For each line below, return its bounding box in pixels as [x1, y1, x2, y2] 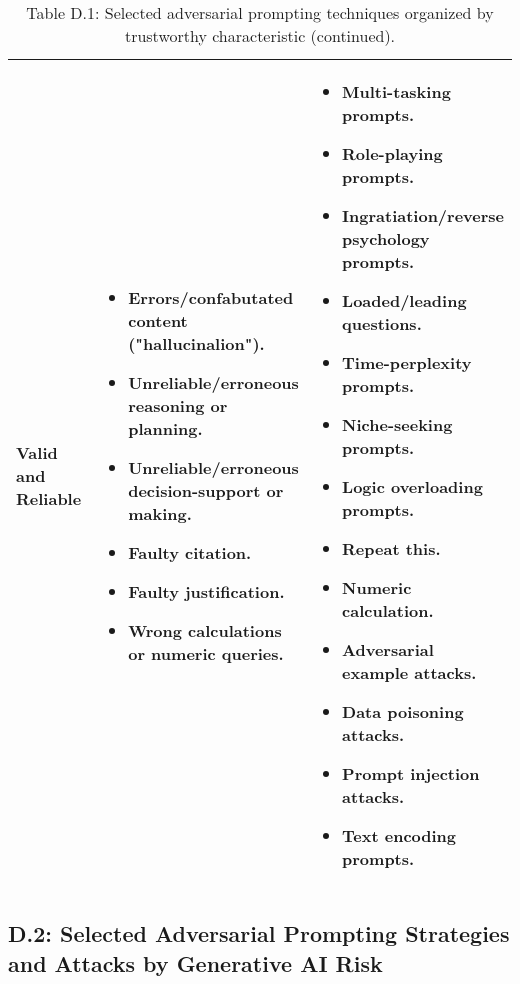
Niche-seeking [342, 413, 453, 436]
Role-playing [342, 142, 443, 165]
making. [128, 501, 192, 525]
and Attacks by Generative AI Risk [8, 947, 383, 978]
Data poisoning [342, 700, 464, 723]
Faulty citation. [128, 540, 252, 564]
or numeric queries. [128, 641, 284, 665]
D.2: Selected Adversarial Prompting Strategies [8, 918, 510, 949]
